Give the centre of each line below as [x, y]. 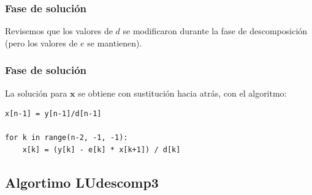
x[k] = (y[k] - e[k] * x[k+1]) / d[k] [101, 150]
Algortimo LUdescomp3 [82, 182]
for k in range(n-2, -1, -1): [67, 138]
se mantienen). [115, 42]
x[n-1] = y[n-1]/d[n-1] [53, 114]
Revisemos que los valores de [59, 31]
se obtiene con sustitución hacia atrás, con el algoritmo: [182, 93]
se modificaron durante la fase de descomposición [215, 31]
